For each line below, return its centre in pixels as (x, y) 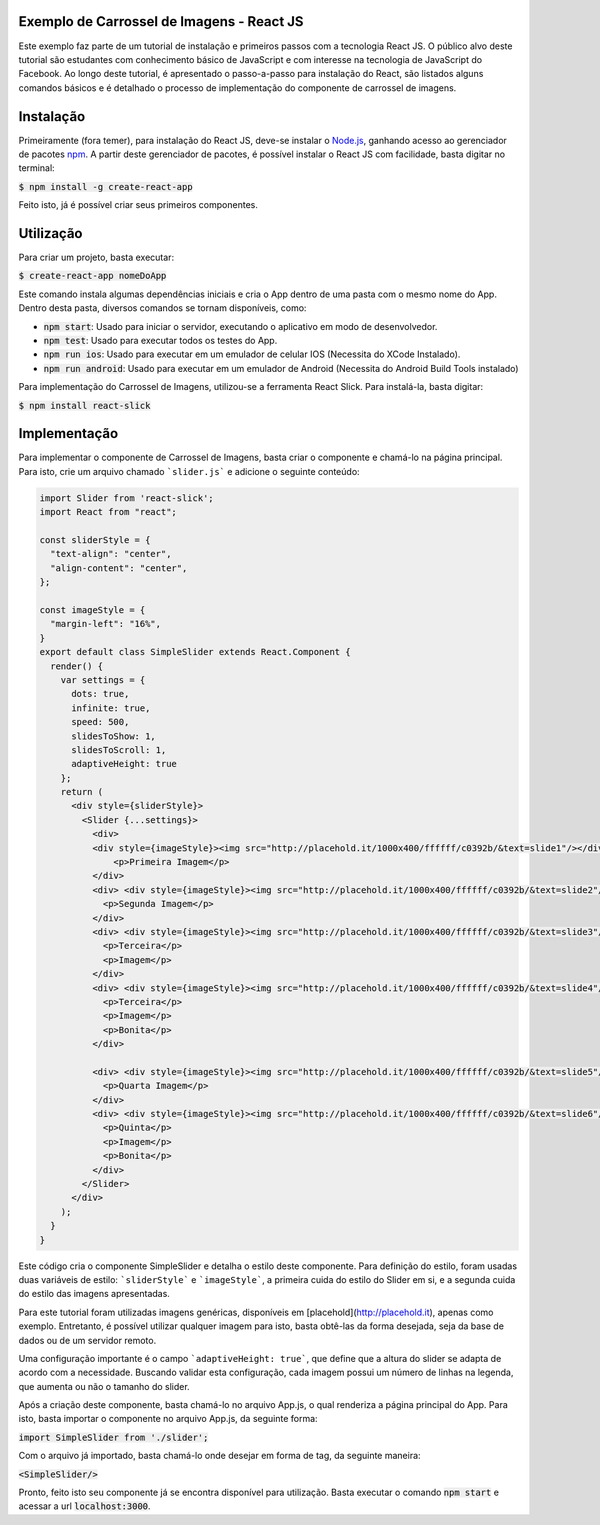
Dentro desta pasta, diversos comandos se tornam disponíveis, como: (162, 308)
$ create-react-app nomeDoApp (92, 276)
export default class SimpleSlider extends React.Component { (195, 652)
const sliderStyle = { (95, 540)
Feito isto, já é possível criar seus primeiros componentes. (138, 205)
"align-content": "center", (119, 568)
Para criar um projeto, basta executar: (96, 257)
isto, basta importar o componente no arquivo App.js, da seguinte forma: (168, 1419)
